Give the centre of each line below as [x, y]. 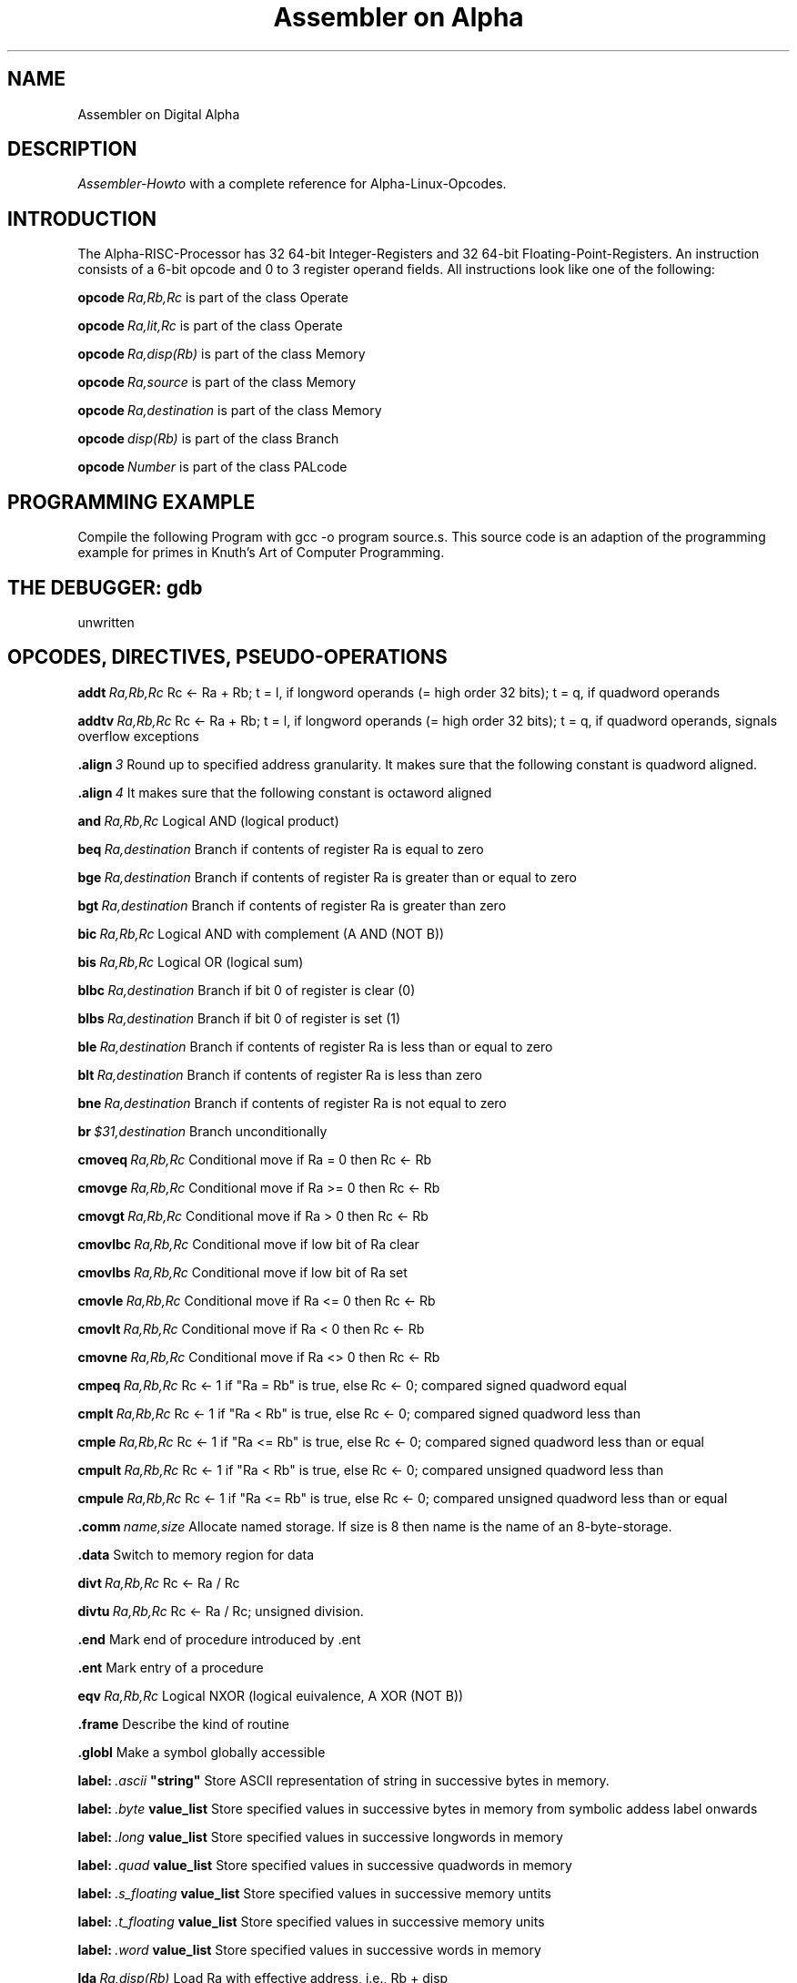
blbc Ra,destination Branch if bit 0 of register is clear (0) [247, 990]
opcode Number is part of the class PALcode [212, 467]
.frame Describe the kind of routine [183, 1724]
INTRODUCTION [82, 219]
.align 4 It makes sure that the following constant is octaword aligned [285, 792]
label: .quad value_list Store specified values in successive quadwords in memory [325, 1865]
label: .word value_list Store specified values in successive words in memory [309, 1949]
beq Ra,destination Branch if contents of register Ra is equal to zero [281, 849]
